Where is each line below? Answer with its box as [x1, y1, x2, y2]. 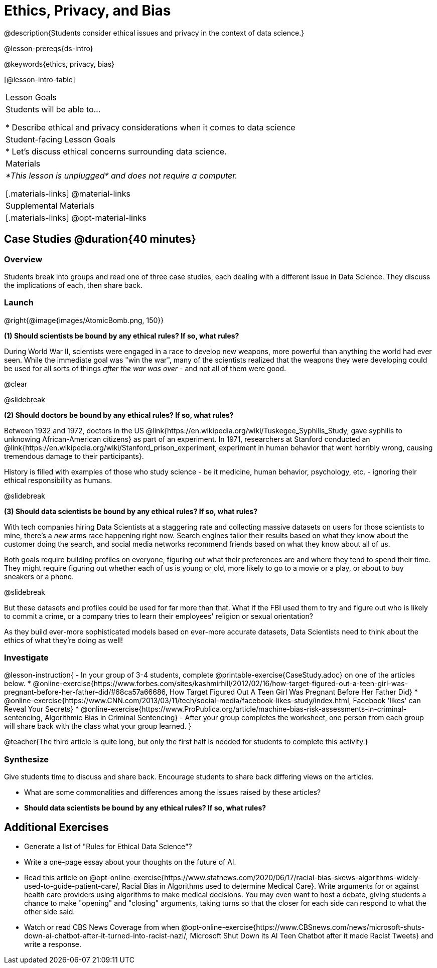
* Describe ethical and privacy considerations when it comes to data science [6, 122, 296, 132]
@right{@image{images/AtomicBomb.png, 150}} [4, 315, 164, 325]
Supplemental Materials [6, 200, 95, 211]
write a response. [24, 940, 82, 949]
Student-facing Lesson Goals [6, 134, 116, 144]
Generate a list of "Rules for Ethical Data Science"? [24, 842, 192, 851]
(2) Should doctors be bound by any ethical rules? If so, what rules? [4, 410, 234, 419]
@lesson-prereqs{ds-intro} [4, 44, 93, 53]
